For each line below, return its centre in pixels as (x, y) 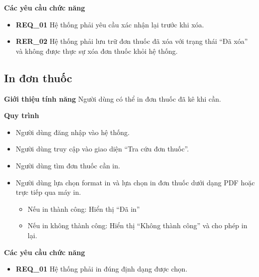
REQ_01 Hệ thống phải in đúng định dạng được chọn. (102, 269)
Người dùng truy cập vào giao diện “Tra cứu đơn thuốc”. (102, 149)
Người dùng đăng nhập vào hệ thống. (73, 132)
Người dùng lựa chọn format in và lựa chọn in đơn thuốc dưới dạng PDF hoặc (135, 182)
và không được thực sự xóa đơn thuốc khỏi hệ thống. (97, 51)
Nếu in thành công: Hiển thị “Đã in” (84, 208)
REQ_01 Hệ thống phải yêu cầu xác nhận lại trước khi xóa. (110, 24)
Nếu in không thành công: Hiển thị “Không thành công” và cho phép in (137, 225)
